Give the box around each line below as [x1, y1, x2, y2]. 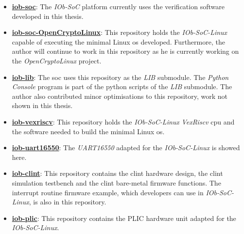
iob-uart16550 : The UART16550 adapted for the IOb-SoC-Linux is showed [12, 142, 240, 153]
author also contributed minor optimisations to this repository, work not [12, 91, 228, 101]
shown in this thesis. [12, 100, 73, 110]
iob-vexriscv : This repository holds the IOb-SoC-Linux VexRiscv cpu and [12, 116, 235, 126]
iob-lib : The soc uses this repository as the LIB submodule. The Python [12, 72, 229, 82]
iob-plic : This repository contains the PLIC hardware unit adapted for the [12, 213, 236, 223]
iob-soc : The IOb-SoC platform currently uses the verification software [12, 1, 225, 11]
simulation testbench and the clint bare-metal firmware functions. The [12, 177, 221, 187]
